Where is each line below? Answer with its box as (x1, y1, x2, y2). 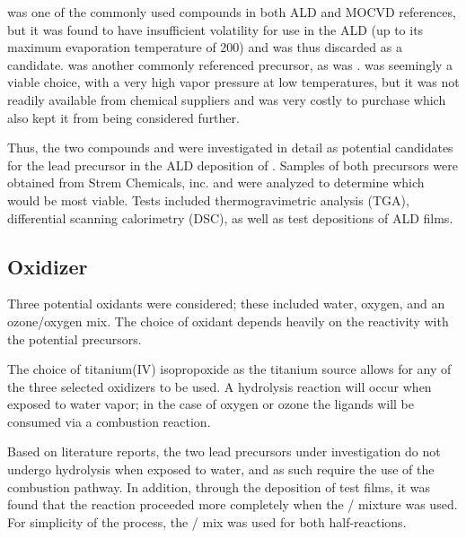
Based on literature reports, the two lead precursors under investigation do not (7, 442, 441, 461)
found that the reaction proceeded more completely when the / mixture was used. (7, 495, 458, 514)
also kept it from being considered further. (7, 108, 240, 126)
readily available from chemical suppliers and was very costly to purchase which (7, 90, 446, 108)
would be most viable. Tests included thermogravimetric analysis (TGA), (7, 190, 409, 209)
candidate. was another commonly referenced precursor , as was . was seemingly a (7, 55, 453, 74)
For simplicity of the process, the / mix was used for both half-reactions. (7, 512, 407, 531)
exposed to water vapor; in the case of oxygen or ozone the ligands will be (7, 395, 414, 413)
